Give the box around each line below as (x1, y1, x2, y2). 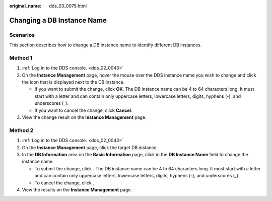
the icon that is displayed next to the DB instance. (22, 79, 125, 85)
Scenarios (9, 31, 35, 38)
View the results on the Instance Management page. (22, 186, 132, 192)
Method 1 (9, 54, 33, 61)
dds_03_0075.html (49, 3, 87, 9)
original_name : (9, 3, 42, 9)
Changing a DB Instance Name (9, 16, 107, 25)
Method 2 (9, 126, 34, 133)
